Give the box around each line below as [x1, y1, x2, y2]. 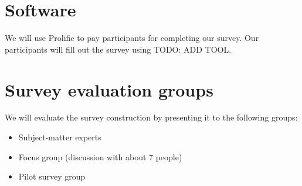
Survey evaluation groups [5, 77, 213, 101]
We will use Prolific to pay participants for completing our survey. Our [5, 32, 259, 44]
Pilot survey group [18, 170, 86, 182]
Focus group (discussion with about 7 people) [18, 150, 182, 163]
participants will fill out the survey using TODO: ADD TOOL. [5, 43, 232, 55]
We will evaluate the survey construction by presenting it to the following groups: [5, 111, 298, 123]
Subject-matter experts [18, 131, 101, 143]
